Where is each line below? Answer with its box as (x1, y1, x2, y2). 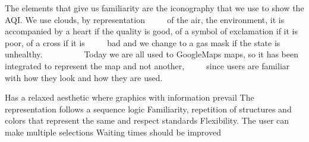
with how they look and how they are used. (5, 71, 163, 83)
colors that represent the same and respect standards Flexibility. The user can (5, 114, 289, 127)
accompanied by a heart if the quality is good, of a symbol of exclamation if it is (5, 25, 298, 37)
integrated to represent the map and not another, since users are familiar (5, 59, 290, 72)
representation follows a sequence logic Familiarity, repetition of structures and (5, 102, 292, 115)
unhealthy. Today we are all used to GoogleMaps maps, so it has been (5, 48, 299, 60)
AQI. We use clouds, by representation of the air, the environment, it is (5, 13, 285, 25)
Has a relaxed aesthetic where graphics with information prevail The (5, 91, 254, 104)
